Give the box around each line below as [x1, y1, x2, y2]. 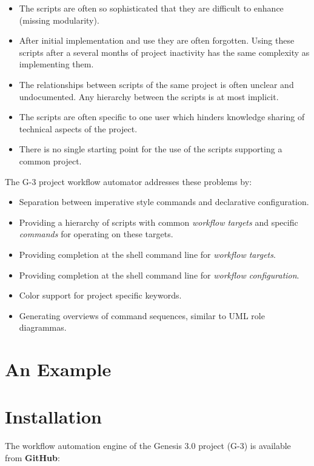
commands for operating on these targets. [19, 228, 173, 240]
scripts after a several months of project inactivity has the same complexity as [19, 46, 310, 58]
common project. [19, 154, 82, 167]
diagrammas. [19, 321, 67, 334]
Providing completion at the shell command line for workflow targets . [19, 248, 276, 260]
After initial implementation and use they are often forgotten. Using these [19, 34, 295, 47]
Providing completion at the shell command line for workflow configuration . [19, 268, 299, 281]
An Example [5, 357, 112, 382]
